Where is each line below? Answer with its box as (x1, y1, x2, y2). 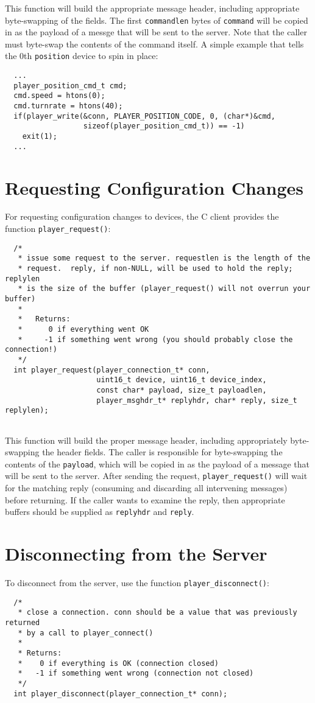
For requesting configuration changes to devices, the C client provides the (5, 210, 279, 223)
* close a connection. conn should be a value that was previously (18, 608, 297, 617)
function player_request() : (5, 222, 111, 235)
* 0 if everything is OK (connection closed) (18, 659, 219, 668)
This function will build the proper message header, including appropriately (5, 433, 288, 446)
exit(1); (22, 132, 57, 141)
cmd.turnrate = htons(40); (13, 102, 123, 111)
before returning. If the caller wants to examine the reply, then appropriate (5, 493, 285, 506)
